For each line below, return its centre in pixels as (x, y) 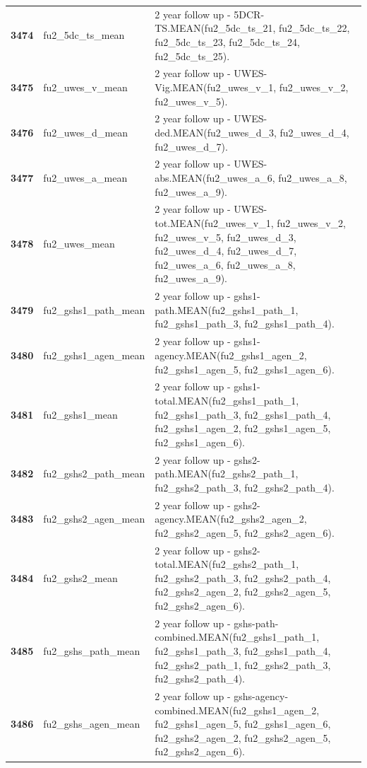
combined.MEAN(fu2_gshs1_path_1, (237, 637)
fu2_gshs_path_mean (92, 651)
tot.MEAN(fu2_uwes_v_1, (214, 223)
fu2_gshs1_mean (80, 414)
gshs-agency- (261, 696)
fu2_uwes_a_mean (85, 178)
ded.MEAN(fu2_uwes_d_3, (216, 132)
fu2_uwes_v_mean (85, 87)
